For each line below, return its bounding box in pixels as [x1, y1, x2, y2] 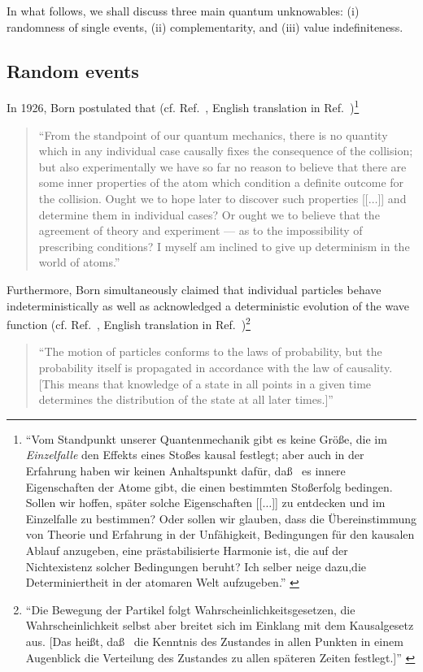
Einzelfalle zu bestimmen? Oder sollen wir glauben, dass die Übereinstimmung [25, 509, 416, 527]
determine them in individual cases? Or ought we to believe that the [38, 206, 380, 223]
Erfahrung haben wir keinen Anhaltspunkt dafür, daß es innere [25, 462, 346, 479]
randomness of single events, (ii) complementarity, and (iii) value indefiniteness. [7, 18, 403, 35]
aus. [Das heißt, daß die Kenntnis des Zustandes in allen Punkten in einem [25, 632, 403, 649]
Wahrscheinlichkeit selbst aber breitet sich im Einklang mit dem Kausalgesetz [25, 617, 414, 634]
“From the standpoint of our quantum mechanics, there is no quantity [38, 126, 388, 143]
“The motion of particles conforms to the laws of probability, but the [38, 343, 382, 360]
